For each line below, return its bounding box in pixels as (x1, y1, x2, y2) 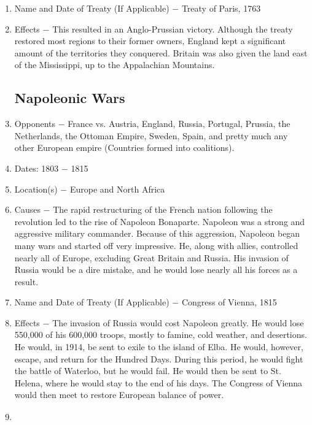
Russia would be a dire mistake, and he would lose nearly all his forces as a (14, 263, 298, 276)
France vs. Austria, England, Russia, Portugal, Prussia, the (68, 117, 291, 130)
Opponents (14, 117, 56, 130)
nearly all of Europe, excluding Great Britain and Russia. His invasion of (14, 251, 289, 264)
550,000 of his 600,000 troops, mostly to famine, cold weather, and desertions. (14, 328, 307, 341)
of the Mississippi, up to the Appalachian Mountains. (14, 58, 215, 71)
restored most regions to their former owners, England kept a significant (14, 34, 286, 47)
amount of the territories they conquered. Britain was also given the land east (14, 46, 308, 59)
